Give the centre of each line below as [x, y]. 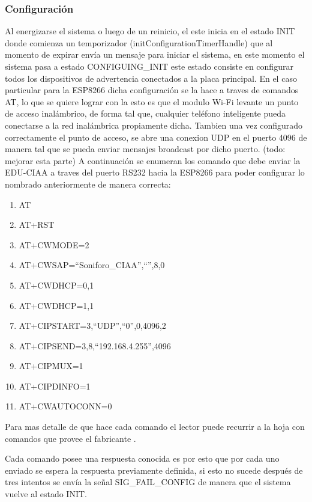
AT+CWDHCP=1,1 [56, 305]
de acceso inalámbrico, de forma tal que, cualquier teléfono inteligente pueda [145, 113]
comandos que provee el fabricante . [70, 438]
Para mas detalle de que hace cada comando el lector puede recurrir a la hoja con [155, 427]
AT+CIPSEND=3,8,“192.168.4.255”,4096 [95, 345]
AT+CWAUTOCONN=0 [65, 406]
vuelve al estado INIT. [46, 494]
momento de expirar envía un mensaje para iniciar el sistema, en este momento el [155, 54]
